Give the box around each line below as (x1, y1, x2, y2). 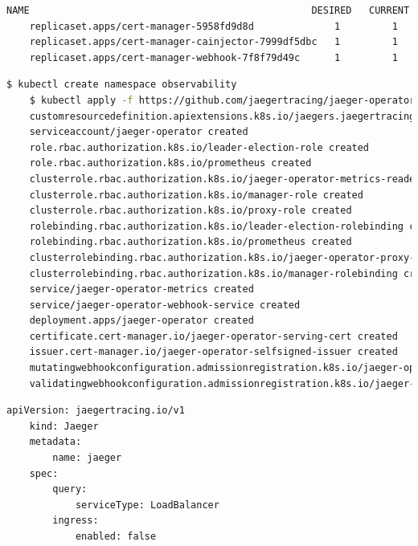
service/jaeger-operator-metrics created (29, 283, 254, 295)
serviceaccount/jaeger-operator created (29, 126, 248, 138)
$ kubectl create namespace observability (6, 79, 237, 91)
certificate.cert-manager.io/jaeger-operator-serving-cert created (29, 330, 398, 342)
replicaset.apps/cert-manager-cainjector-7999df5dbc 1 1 (29, 36, 398, 48)
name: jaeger (52, 452, 122, 464)
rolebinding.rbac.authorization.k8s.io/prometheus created (29, 236, 352, 248)
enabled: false (75, 531, 157, 542)
